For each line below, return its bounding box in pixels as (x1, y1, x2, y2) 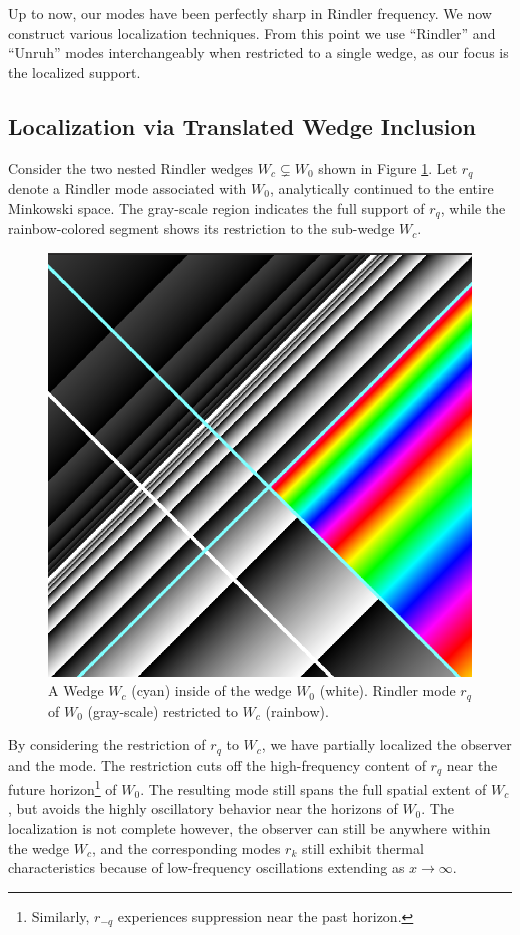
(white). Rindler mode (319, 680, 456, 701)
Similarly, (31, 905, 90, 926)
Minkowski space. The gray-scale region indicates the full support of (8, 197, 425, 218)
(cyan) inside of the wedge (131, 680, 292, 701)
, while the (440, 197, 506, 218)
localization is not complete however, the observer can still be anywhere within (8, 818, 491, 839)
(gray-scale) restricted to (87, 700, 238, 721)
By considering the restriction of (8, 734, 206, 755)
